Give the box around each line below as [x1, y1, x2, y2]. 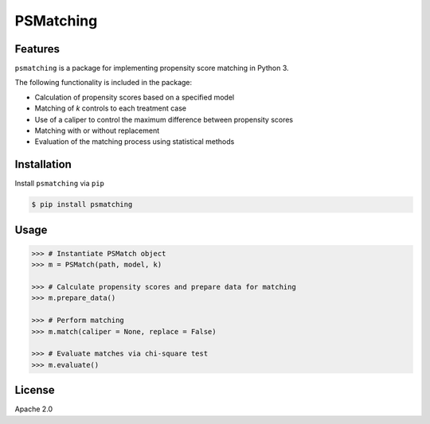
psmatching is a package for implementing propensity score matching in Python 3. [14, 64, 290, 73]
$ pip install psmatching [31, 200, 133, 209]
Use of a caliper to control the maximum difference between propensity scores [34, 115, 294, 124]
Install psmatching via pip [14, 179, 105, 189]
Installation [14, 158, 72, 171]
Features [14, 42, 60, 56]
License [14, 383, 55, 397]
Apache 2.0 [14, 404, 53, 414]
